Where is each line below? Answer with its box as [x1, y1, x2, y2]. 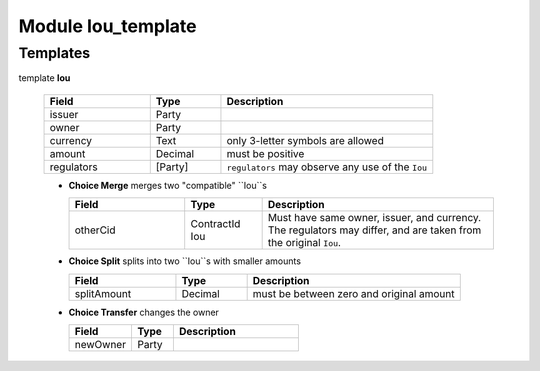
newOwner [74, 337, 127, 351]
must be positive [226, 146, 305, 160]
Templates [18, 44, 91, 62]
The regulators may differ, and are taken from [267, 223, 482, 237]
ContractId [190, 217, 241, 231]
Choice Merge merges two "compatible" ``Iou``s [68, 179, 267, 191]
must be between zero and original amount [252, 286, 455, 300]
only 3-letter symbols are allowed [226, 133, 384, 147]
